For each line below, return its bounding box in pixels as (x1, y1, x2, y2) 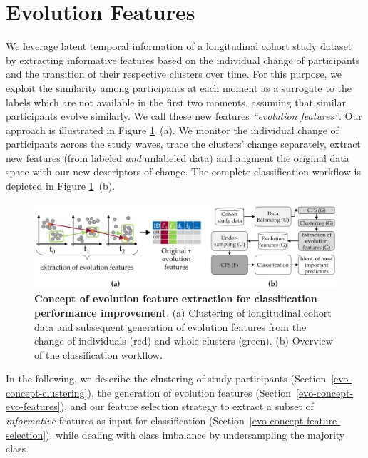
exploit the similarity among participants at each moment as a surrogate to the (6, 80, 352, 95)
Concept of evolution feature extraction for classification (34, 291, 317, 306)
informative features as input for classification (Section (6, 413, 245, 428)
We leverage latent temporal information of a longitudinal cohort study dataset (6, 39, 352, 54)
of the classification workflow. (34, 347, 163, 362)
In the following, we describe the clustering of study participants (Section (6, 371, 327, 386)
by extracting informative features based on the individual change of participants (6, 52, 360, 67)
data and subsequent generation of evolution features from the (34, 319, 307, 334)
